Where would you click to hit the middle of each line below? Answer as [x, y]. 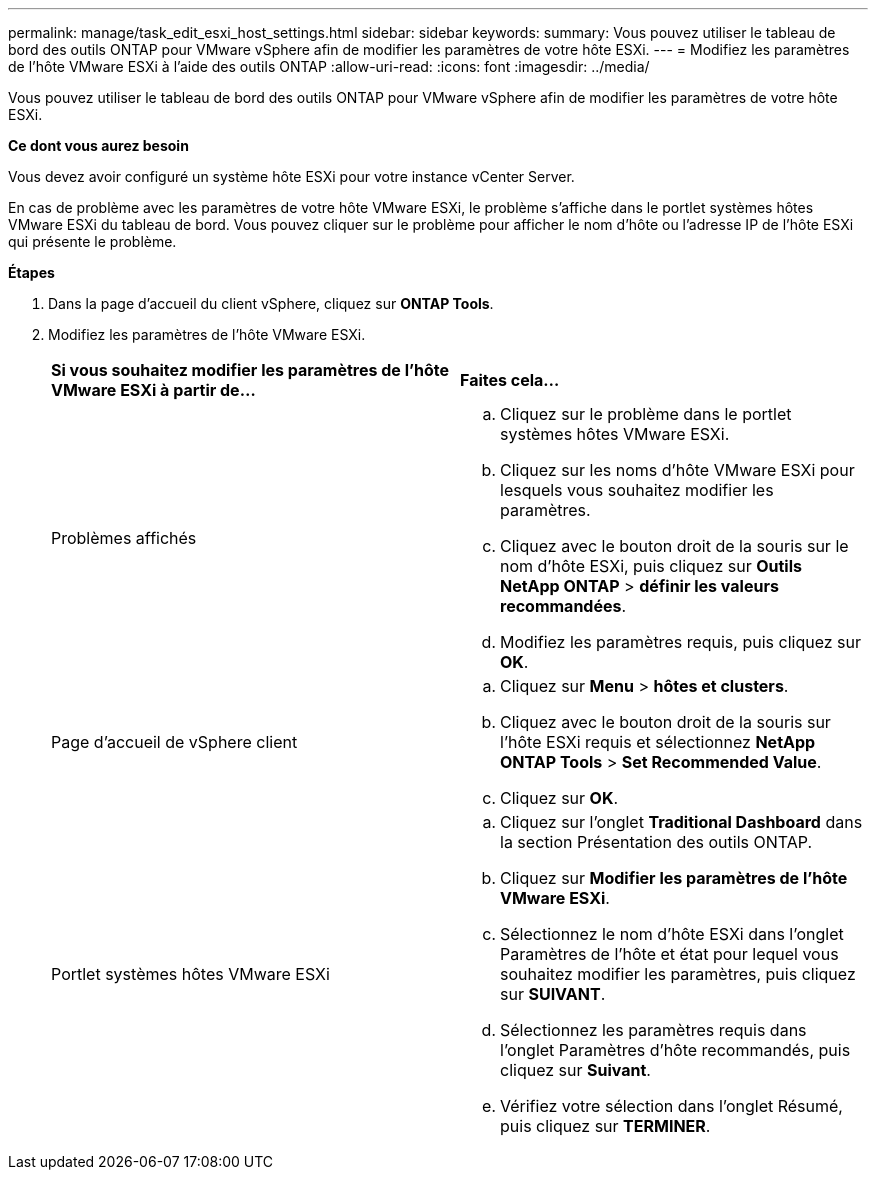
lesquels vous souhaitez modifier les [637, 490]
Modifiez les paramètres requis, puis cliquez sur [681, 642]
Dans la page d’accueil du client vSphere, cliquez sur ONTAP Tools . [271, 303]
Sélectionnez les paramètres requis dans [653, 1030]
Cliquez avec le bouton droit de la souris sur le [674, 546]
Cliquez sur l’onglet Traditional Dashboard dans [681, 822]
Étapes [31, 272]
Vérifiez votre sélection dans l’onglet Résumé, [671, 1106]
